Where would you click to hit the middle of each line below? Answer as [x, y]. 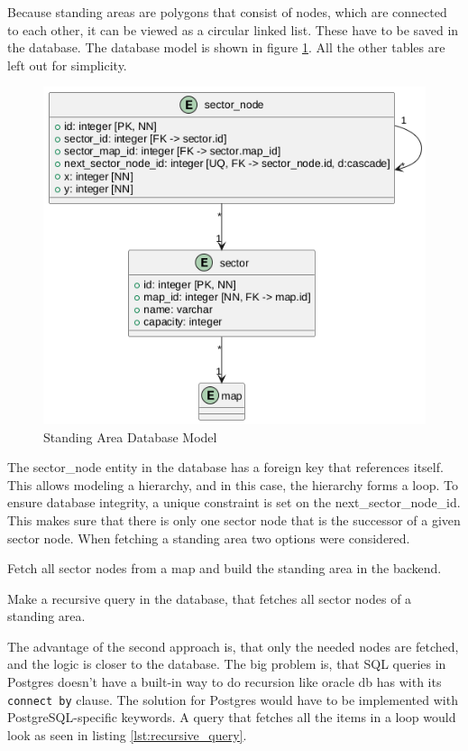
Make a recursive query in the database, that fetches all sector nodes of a [210, 598]
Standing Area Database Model [130, 436]
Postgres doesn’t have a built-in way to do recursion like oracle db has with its [225, 682]
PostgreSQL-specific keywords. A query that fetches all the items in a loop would [232, 717]
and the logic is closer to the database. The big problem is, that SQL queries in [227, 664]
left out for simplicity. [67, 65]
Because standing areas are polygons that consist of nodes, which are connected [227, 12]
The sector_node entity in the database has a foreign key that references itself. [225, 467]
